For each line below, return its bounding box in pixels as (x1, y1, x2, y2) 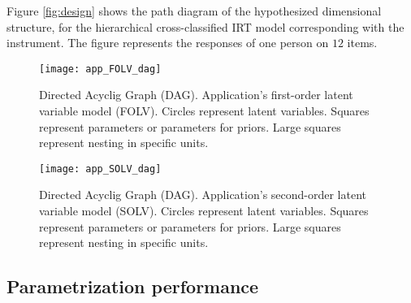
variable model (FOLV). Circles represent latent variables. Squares (39, 102, 370, 119)
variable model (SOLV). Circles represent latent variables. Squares (39, 202, 369, 219)
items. (347, 34, 378, 51)
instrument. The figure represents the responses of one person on (6, 34, 329, 51)
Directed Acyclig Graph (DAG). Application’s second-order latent (39, 186, 367, 203)
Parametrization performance (6, 274, 259, 299)
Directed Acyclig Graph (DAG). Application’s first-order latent (39, 86, 353, 103)
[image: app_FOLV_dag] (39, 63, 162, 75)
